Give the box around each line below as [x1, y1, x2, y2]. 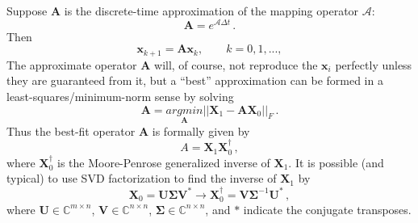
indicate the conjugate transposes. [243, 200, 412, 217]
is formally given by [152, 122, 250, 139]
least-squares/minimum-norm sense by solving [6, 87, 234, 104]
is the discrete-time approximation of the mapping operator [64, 2, 359, 19]
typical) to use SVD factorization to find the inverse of [6, 170, 277, 187]
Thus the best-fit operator [6, 122, 136, 139]
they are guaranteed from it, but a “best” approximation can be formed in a [6, 72, 383, 89]
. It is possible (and [288, 154, 384, 170]
